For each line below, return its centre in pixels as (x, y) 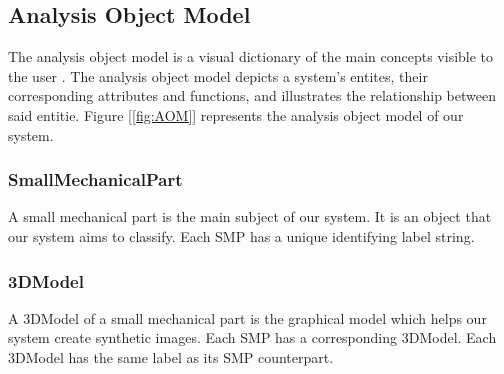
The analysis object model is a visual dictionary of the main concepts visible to (251, 56)
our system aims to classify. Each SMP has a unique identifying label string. (241, 235)
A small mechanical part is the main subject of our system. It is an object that (250, 216)
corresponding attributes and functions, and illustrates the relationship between (252, 95)
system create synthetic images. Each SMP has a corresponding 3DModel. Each (252, 337)
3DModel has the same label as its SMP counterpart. (171, 356)
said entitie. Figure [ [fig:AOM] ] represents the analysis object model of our (236, 114)
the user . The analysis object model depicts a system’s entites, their (218, 75)
